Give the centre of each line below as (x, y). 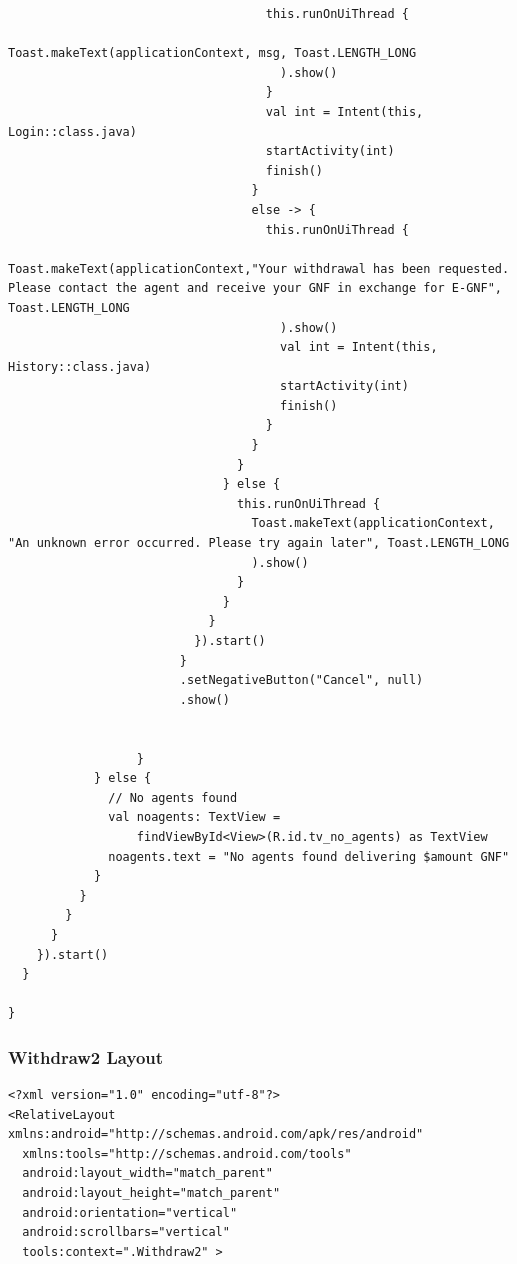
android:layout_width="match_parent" (147, 1173)
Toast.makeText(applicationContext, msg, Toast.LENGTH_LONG (212, 53)
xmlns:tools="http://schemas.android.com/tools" (187, 1153)
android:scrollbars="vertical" (126, 1232)
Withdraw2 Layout (86, 1056)
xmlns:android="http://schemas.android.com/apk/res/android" (216, 1134)
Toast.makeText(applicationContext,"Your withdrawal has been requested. (259, 268)
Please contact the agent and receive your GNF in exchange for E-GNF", (255, 288)
